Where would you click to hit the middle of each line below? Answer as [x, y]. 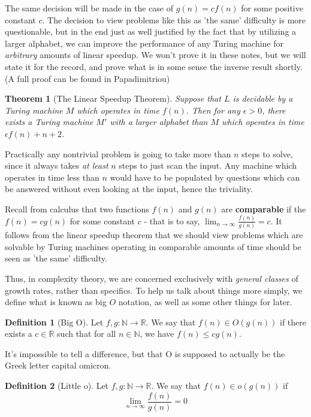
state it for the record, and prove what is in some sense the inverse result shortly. [154, 66]
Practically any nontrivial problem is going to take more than [118, 153]
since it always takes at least [57, 165]
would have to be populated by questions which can [205, 177]
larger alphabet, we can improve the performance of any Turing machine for [144, 43]
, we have [157, 334]
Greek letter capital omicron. [58, 365]
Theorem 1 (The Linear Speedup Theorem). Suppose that [113, 98]
